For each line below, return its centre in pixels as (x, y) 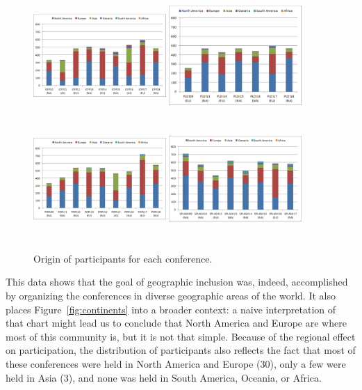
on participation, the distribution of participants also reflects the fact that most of (181, 350)
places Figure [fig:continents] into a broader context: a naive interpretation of (171, 309)
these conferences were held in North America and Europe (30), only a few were (176, 363)
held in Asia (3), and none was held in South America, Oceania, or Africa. (164, 377)
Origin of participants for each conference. (123, 258)
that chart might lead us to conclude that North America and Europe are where (176, 323)
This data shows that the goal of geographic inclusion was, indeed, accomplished (177, 282)
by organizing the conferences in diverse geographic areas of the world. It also (171, 295)
